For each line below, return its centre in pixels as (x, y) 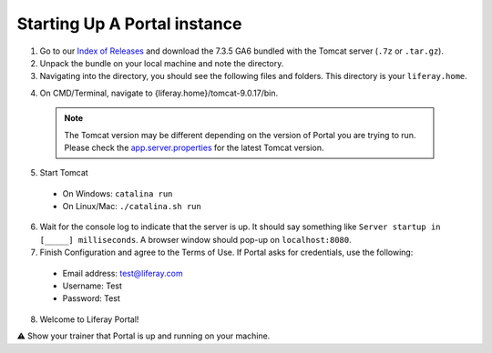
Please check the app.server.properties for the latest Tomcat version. (194, 147)
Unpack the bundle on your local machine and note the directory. (162, 63)
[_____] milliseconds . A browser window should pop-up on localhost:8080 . (196, 239)
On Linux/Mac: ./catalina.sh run (132, 207)
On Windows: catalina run (118, 193)
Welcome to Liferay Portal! (89, 319)
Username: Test (92, 286)
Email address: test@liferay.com (123, 273)
